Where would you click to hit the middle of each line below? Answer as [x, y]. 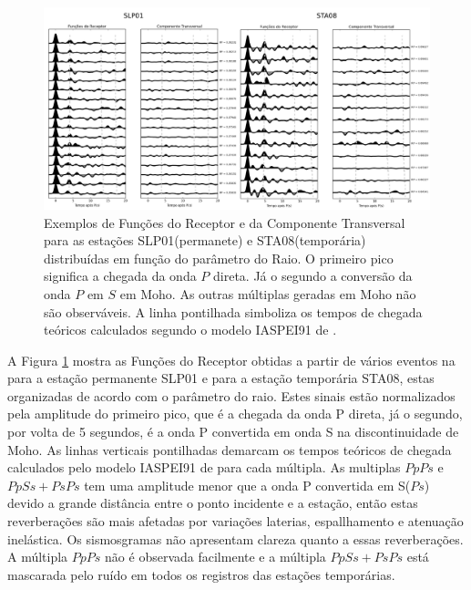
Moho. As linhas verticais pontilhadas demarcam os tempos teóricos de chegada [230, 449]
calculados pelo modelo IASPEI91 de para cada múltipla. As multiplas [204, 467]
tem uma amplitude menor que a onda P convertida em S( [247, 485]
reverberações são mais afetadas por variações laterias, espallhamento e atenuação [235, 521]
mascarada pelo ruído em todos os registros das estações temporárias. [201, 574]
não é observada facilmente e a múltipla [215, 557]
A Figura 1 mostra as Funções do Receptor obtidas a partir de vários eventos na [231, 360]
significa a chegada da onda [120, 276]
